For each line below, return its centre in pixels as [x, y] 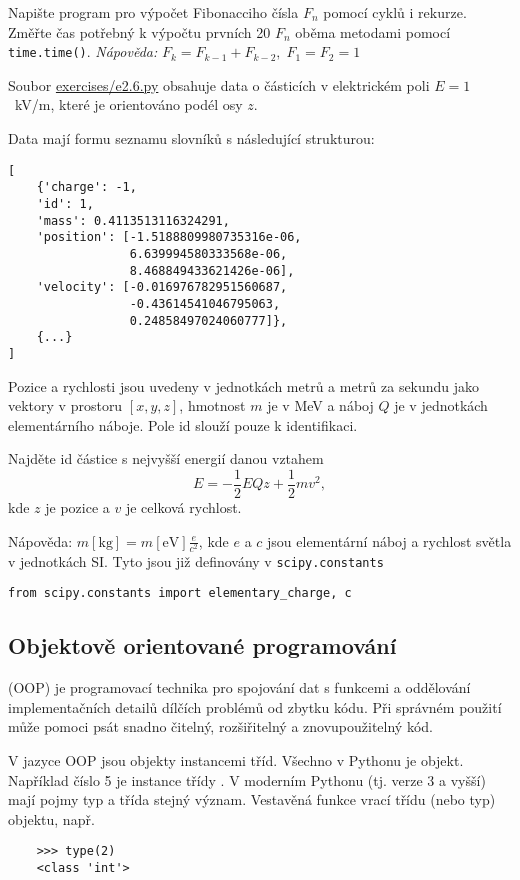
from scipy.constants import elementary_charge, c [180, 593]
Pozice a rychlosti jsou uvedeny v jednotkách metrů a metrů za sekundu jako [244, 385]
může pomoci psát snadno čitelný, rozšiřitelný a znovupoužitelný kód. [220, 726]
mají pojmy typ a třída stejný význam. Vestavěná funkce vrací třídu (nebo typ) [252, 799]
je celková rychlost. [183, 506]
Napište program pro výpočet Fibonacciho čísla [153, 12]
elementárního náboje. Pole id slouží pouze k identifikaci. [183, 424]
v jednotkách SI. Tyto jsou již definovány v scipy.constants [196, 560]
